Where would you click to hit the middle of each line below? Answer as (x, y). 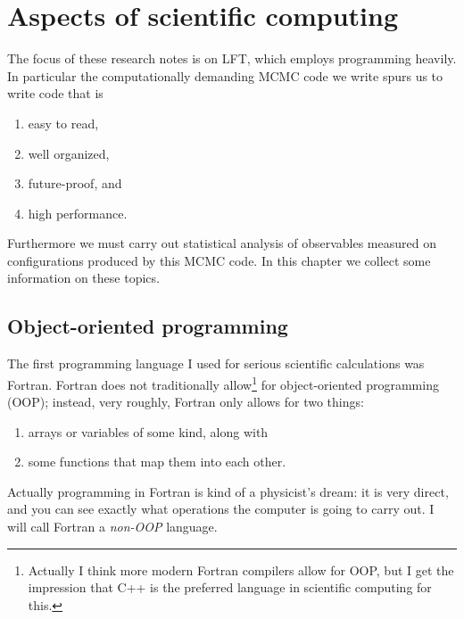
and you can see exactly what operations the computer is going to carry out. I (221, 509)
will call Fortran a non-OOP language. (112, 527)
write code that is (55, 93)
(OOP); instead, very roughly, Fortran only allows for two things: (186, 402)
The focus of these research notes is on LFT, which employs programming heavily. (232, 58)
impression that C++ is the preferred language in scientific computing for (230, 587)
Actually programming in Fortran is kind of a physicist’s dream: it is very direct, (228, 491)
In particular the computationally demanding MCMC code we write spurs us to (225, 75)
